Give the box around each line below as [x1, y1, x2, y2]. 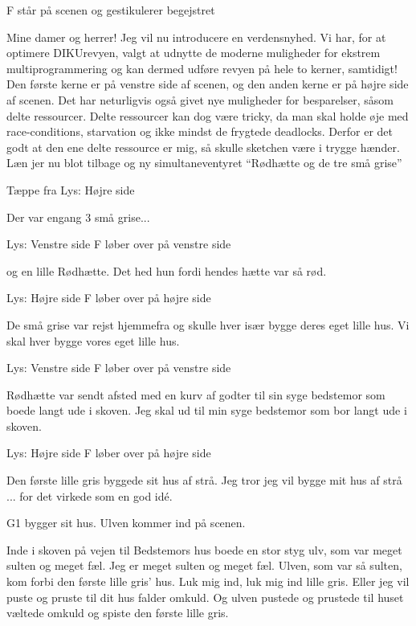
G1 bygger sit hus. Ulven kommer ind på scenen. [6, 514, 246, 531]
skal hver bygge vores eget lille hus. [6, 332, 180, 349]
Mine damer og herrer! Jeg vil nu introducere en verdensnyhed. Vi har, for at [6, 28, 386, 45]
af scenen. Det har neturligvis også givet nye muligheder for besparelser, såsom [6, 91, 394, 108]
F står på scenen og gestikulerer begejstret [6, 2, 215, 18]
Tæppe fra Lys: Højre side [6, 181, 135, 198]
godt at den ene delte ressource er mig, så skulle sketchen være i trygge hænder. [6, 138, 400, 155]
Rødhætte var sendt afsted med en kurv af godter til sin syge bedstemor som [6, 386, 385, 403]
